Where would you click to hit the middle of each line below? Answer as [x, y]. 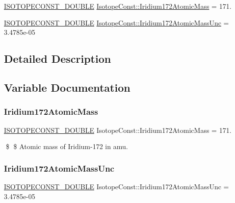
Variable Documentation [67, 87]
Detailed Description [58, 59]
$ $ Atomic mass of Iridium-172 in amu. [67, 146]
